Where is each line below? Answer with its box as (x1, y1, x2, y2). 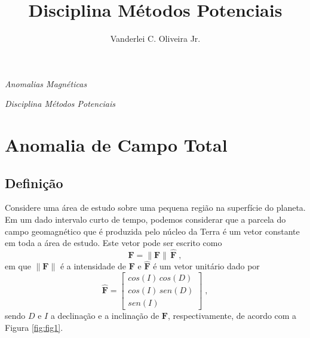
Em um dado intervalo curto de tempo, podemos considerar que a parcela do (5, 213, 286, 226)
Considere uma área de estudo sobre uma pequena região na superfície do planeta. (5, 201, 306, 214)
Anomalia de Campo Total (5, 133, 228, 157)
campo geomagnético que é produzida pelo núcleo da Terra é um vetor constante (5, 225, 300, 237)
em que (5, 260, 31, 272)
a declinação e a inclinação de (50, 309, 159, 321)
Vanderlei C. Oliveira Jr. (110, 32, 201, 45)
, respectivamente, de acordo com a (167, 309, 297, 321)
